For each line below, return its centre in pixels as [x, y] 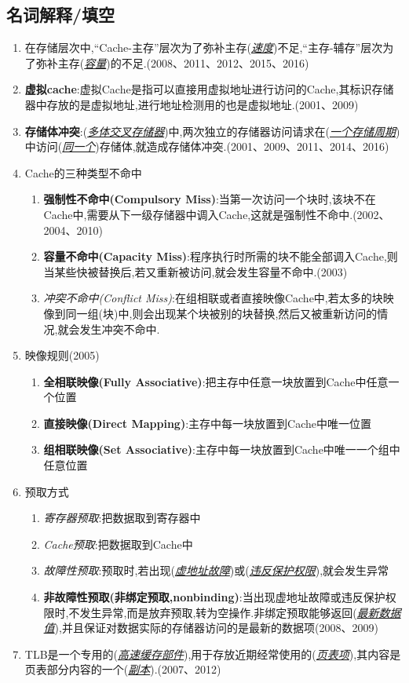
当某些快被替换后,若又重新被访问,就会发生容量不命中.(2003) [195, 271]
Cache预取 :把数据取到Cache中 [118, 544]
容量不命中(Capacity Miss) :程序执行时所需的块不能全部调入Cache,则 [221, 256]
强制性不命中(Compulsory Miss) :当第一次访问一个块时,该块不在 [210, 199]
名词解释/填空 [61, 15]
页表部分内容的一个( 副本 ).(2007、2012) [123, 669]
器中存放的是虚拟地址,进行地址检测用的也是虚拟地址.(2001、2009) [192, 104]
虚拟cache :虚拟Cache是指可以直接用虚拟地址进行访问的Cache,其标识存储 [209, 89]
